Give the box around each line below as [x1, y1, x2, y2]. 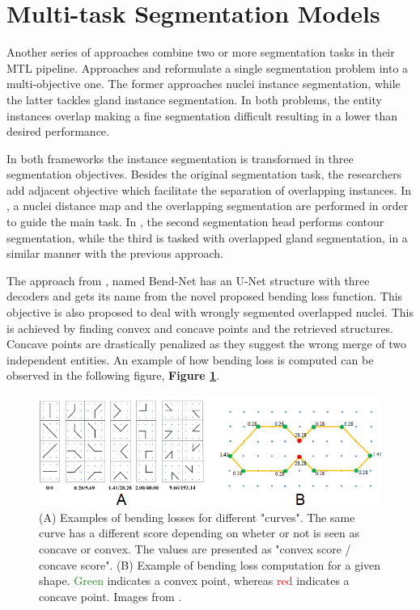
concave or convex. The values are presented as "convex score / [39, 540, 351, 557]
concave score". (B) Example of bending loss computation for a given [39, 556, 381, 573]
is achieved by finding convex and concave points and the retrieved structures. [6, 319, 394, 336]
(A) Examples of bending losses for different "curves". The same [39, 508, 355, 525]
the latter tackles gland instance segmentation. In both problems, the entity [6, 90, 382, 107]
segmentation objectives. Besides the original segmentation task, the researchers [6, 166, 402, 183]
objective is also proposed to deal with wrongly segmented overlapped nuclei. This [6, 304, 414, 321]
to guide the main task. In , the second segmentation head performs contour [6, 213, 384, 230]
